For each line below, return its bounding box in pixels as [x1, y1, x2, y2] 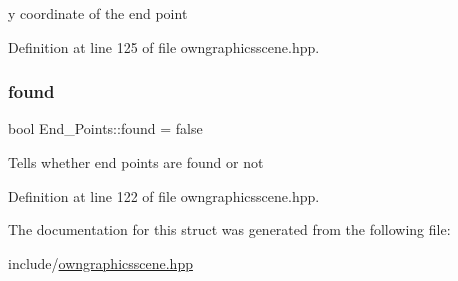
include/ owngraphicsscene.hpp [8, 252, 193, 273]
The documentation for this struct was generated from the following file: [8, 219, 451, 240]
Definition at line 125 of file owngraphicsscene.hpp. [8, 36, 320, 57]
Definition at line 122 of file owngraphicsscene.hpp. [8, 185, 320, 206]
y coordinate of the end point [8, 3, 188, 23]
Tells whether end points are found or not [8, 152, 264, 172]
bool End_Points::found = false [8, 118, 203, 139]
